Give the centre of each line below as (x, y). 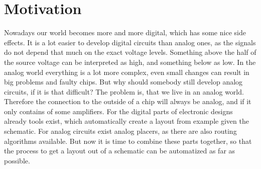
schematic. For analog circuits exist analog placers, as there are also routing (120, 131)
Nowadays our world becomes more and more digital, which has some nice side (125, 32)
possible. (17, 160)
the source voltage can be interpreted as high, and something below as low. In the (130, 62)
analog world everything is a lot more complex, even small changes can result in (127, 72)
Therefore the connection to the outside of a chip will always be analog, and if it (128, 101)
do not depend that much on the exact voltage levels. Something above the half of (130, 52)
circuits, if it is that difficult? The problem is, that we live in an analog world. (124, 91)
